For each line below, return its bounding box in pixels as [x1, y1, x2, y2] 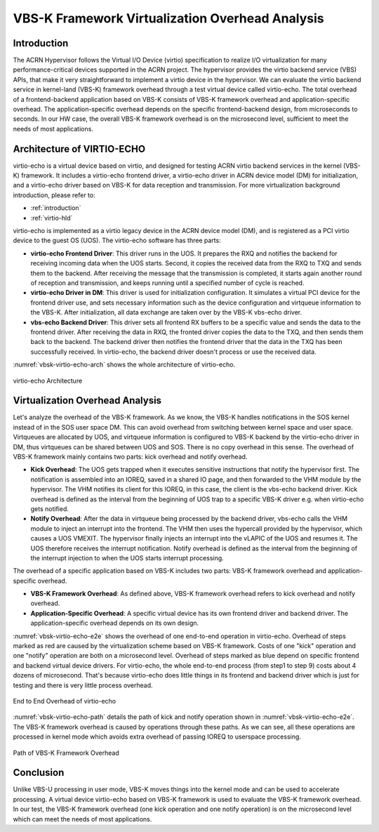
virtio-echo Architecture [13, 376, 83, 385]
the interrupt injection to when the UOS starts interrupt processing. [30, 553, 224, 562]
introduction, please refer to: [13, 190, 95, 199]
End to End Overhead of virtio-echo [13, 696, 116, 705]
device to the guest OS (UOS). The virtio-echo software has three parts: [13, 236, 221, 245]
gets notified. [30, 504, 69, 513]
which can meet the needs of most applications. [13, 814, 152, 823]
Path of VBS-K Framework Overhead [13, 748, 119, 757]
